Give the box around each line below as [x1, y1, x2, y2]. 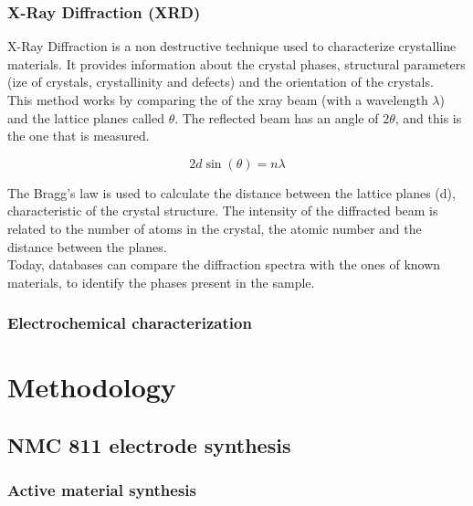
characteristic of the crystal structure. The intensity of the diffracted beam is [7, 201, 438, 220]
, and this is [394, 108, 462, 127]
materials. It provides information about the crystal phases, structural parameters [7, 54, 466, 73]
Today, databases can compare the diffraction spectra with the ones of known [7, 255, 441, 274]
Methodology [7, 368, 176, 406]
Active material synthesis [7, 479, 196, 501]
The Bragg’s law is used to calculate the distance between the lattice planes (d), [7, 183, 456, 202]
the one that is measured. [7, 126, 150, 145]
